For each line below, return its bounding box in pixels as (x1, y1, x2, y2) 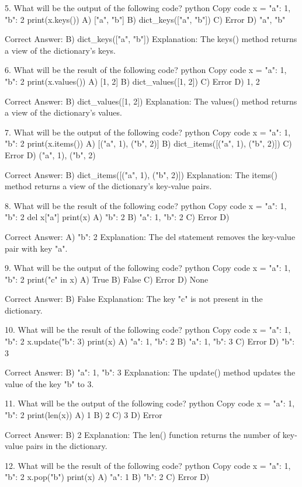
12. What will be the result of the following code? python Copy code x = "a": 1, (5, 459, 291, 471)
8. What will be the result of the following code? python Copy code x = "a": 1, (5, 199, 287, 211)
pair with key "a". (5, 242, 68, 254)
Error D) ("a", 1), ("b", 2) (5, 148, 96, 161)
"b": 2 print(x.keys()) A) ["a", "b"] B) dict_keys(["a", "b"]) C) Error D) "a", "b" (5, 13, 286, 25)
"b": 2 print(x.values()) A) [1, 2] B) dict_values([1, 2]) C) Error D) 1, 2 (5, 75, 260, 87)
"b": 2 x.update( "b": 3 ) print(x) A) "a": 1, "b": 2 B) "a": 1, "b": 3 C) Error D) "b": (5, 335, 295, 347)
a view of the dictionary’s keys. (5, 44, 116, 56)
